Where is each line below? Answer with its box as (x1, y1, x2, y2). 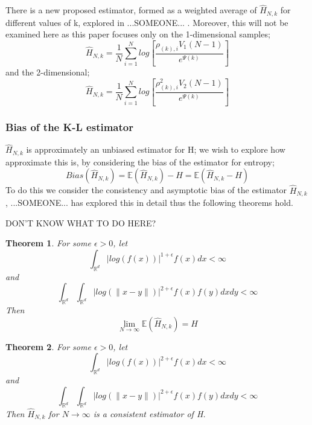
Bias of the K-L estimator (5, 119, 133, 134)
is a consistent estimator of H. (93, 407, 206, 420)
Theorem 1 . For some (5, 237, 91, 249)
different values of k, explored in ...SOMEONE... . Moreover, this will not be (5, 16, 288, 28)
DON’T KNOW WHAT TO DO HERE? (5, 216, 156, 229)
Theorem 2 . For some (5, 340, 91, 353)
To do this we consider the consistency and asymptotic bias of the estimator (5, 184, 287, 196)
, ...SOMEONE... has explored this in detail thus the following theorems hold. (5, 196, 293, 208)
